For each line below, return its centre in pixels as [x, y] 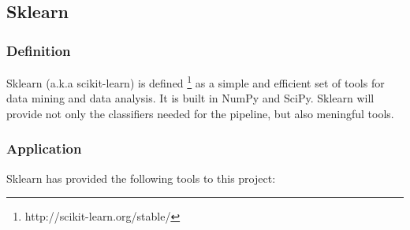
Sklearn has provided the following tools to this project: [141, 178]
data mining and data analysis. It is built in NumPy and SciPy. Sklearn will [190, 98]
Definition [39, 50]
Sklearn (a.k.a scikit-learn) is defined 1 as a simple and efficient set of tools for [196, 82]
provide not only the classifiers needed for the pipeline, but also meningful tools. [200, 113]
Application [44, 148]
